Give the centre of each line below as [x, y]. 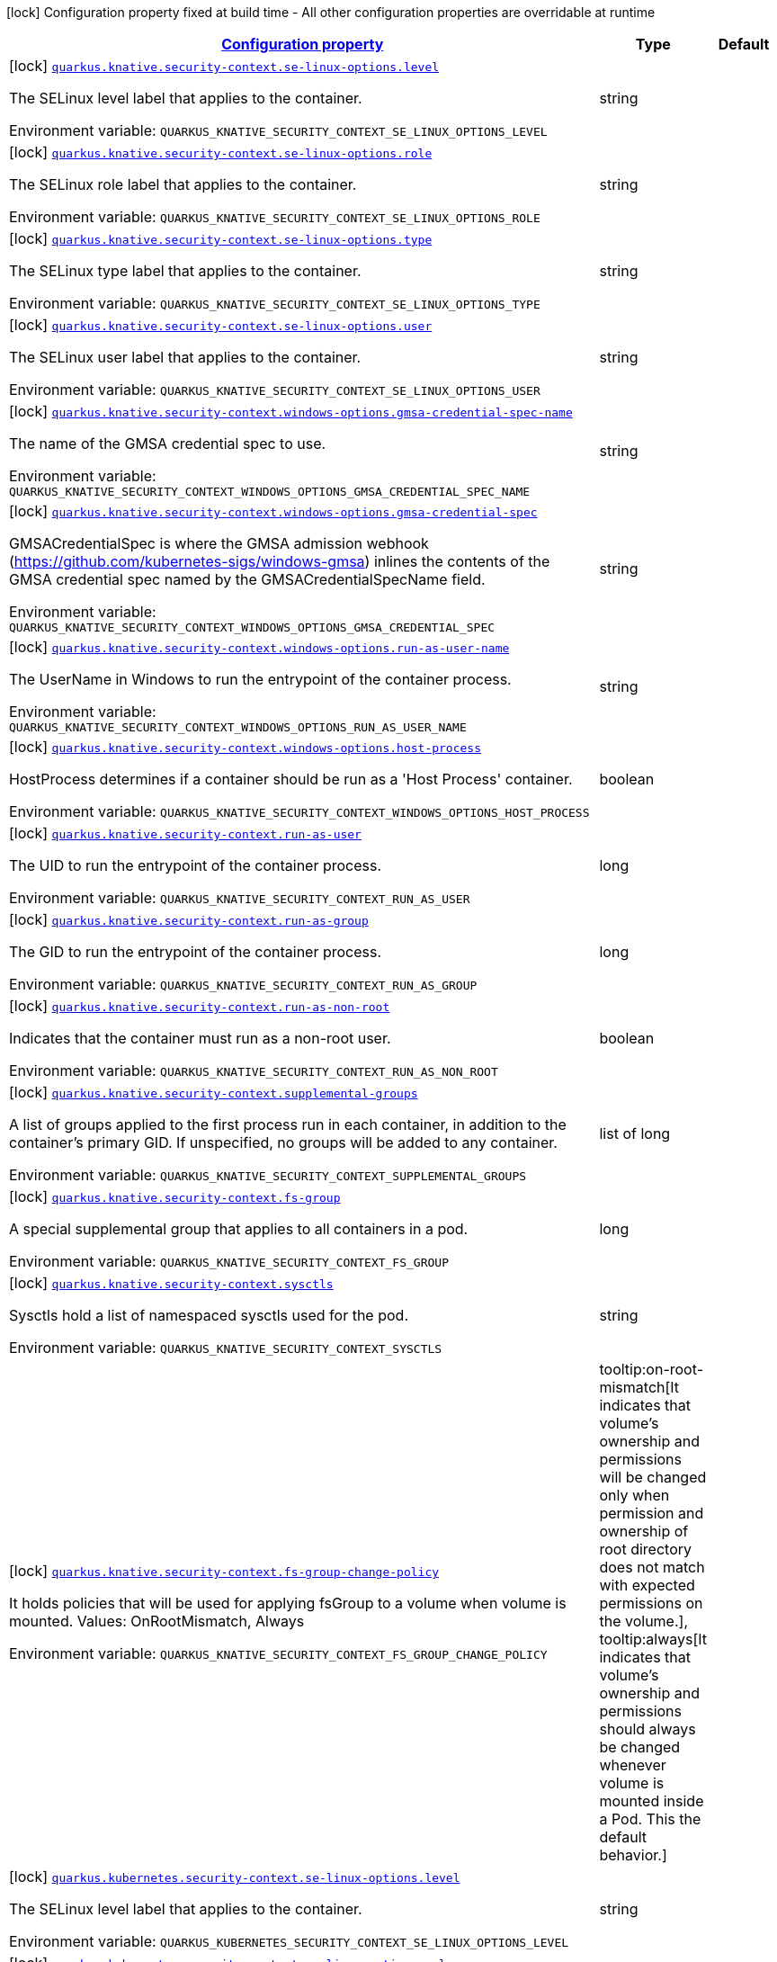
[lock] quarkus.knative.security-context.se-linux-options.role [221, 152]
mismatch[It [639, 1387]
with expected [647, 1585]
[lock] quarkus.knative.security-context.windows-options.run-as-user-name [259, 647]
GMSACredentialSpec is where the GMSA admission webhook [219, 543]
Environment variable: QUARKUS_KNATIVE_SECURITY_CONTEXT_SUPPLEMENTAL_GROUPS [268, 1175]
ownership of [644, 1531]
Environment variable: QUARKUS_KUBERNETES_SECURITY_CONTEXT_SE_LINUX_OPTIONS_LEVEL [289, 1941]
